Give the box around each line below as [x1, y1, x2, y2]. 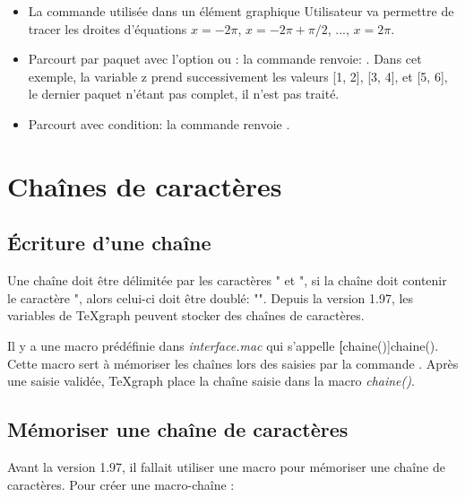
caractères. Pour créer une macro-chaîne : [7, 475, 235, 493]
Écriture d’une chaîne [7, 229, 211, 257]
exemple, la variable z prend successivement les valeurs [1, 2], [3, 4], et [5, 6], [28, 66, 448, 85]
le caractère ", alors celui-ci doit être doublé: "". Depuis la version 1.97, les [7, 288, 414, 307]
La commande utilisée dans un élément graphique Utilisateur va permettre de [28, 2, 454, 20]
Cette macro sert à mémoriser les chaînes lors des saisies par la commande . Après [7, 353, 459, 372]
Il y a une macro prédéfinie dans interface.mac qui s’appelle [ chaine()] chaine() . [7, 336, 439, 354]
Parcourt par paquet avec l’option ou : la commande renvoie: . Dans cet [28, 49, 422, 68]
